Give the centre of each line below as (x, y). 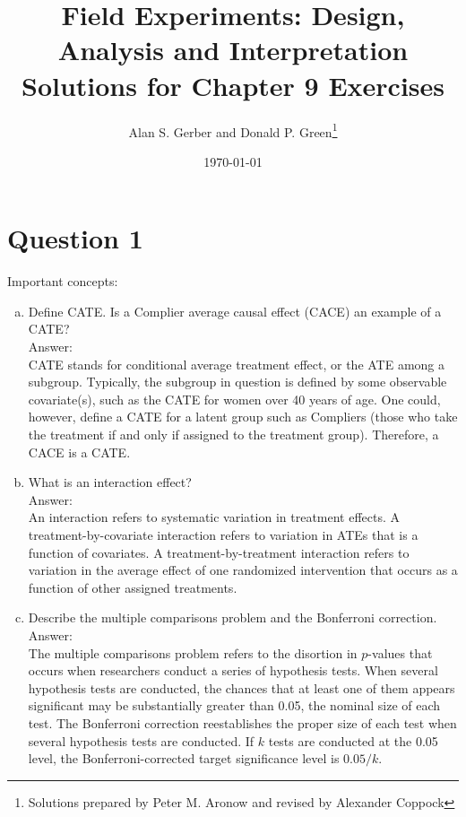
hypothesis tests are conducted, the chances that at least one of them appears (242, 687)
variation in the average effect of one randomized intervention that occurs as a (243, 570)
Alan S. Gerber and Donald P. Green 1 (233, 130)
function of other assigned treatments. (133, 587)
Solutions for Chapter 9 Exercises (233, 85)
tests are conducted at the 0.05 (353, 740)
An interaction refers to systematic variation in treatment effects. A (214, 517)
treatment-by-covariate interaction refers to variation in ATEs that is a (223, 535)
